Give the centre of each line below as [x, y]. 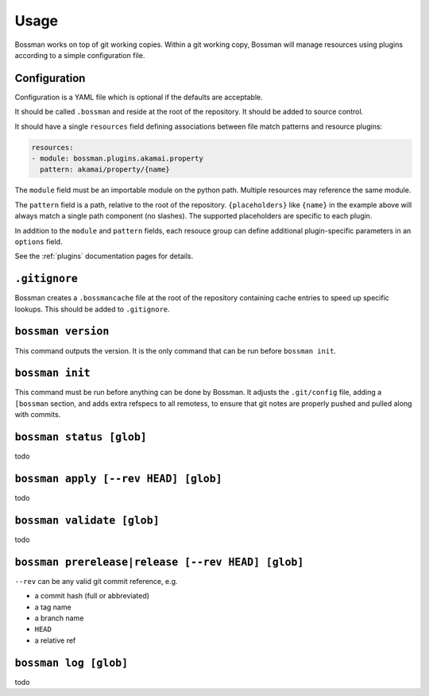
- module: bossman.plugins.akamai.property [118, 159]
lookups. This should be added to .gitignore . [92, 309]
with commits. [38, 415]
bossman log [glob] [71, 663]
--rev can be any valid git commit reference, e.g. [96, 581]
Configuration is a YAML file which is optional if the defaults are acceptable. [139, 97]
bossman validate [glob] [87, 520]
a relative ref [55, 640]
